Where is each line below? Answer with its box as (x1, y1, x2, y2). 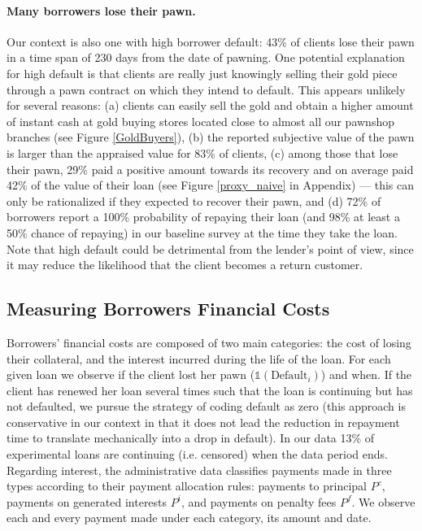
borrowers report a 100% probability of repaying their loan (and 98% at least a (7, 208, 400, 225)
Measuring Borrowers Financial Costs (7, 296, 330, 321)
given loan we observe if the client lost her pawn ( (7, 366, 255, 383)
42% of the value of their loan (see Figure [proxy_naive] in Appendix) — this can (7, 176, 415, 194)
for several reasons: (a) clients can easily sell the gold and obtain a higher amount (7, 97, 414, 114)
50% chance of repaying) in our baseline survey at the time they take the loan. (7, 224, 398, 241)
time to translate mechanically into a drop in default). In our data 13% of (7, 429, 375, 446)
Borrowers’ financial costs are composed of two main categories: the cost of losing (7, 333, 411, 350)
